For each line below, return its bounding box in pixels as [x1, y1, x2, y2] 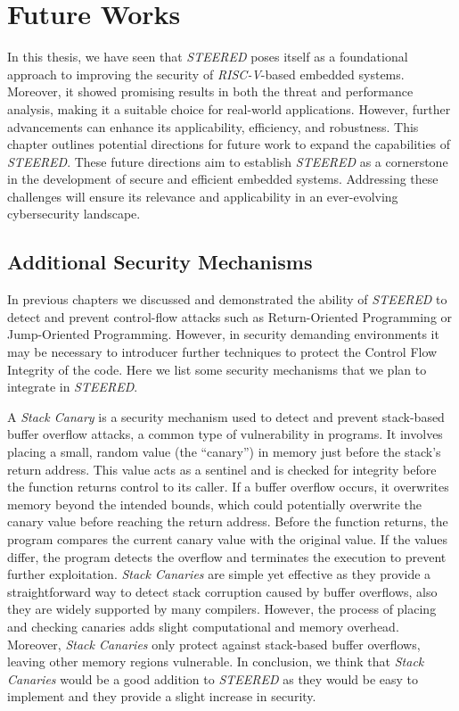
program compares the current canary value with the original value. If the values [7, 529, 447, 548]
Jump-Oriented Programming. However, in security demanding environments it [7, 325, 439, 343]
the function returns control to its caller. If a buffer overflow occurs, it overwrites [7, 477, 449, 496]
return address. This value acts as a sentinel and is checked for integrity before [7, 459, 437, 478]
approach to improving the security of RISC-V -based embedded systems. [7, 64, 405, 83]
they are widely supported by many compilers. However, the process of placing [7, 599, 437, 618]
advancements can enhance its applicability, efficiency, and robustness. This [7, 117, 419, 136]
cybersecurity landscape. [7, 204, 141, 223]
